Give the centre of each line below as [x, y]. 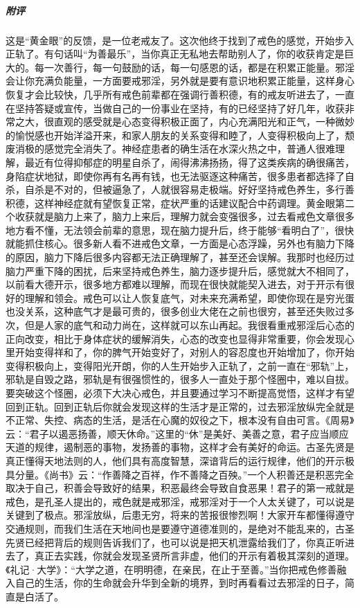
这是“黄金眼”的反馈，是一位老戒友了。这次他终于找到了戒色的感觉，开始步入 [180, 40]
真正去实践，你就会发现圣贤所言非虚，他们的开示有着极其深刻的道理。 [194, 556]
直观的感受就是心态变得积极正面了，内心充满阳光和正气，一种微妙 [204, 122]
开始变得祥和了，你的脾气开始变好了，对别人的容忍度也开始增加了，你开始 [184, 352]
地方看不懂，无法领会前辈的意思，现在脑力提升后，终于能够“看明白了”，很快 [180, 230]
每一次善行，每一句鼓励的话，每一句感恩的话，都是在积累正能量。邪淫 [194, 67]
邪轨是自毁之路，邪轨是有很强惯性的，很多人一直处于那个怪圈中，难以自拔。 [180, 379]
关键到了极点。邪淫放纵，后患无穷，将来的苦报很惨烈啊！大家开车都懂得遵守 [180, 515]
